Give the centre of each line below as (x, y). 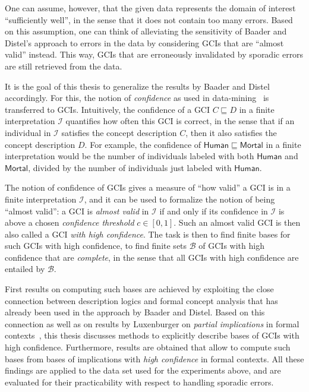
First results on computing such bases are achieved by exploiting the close (139, 289)
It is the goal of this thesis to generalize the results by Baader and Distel (137, 86)
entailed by (25, 269)
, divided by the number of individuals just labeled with (130, 167)
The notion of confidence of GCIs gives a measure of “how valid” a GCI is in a (148, 187)
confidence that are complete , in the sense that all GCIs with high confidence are (152, 257)
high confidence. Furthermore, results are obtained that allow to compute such (148, 347)
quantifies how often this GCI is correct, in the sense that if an (180, 121)
